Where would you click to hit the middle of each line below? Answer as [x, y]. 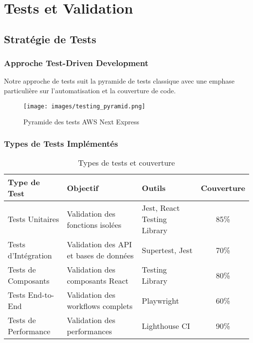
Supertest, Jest [167, 250]
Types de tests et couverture [126, 163]
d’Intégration [30, 256]
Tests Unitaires [34, 219]
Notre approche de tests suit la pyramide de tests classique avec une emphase [119, 81]
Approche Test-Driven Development [76, 63]
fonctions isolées [94, 224]
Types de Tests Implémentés [61, 143]
